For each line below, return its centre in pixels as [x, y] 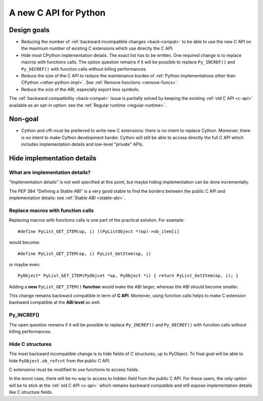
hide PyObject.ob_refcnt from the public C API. [60, 361]
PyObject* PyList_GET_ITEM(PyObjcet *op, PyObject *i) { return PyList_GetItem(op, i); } [128, 276]
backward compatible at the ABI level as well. [55, 303]
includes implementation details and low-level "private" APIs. [82, 144]
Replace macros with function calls [51, 210]
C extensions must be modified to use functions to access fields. [74, 369]
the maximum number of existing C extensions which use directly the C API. [97, 48]
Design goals [29, 30]
